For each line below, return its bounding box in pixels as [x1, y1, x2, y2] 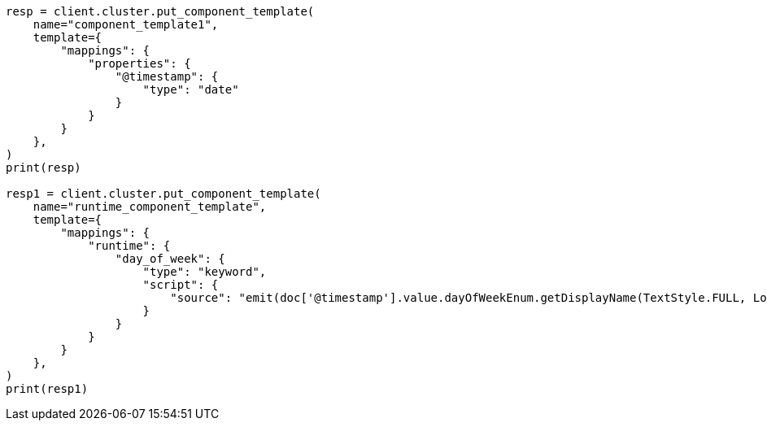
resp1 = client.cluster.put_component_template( [6, 187, 321, 200]
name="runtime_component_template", [33, 200, 267, 213]
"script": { [142, 278, 219, 291]
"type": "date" [142, 83, 239, 96]
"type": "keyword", [142, 265, 267, 278]
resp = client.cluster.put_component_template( [6, 5, 315, 18]
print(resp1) [6, 382, 89, 395]
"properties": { [88, 57, 191, 70]
